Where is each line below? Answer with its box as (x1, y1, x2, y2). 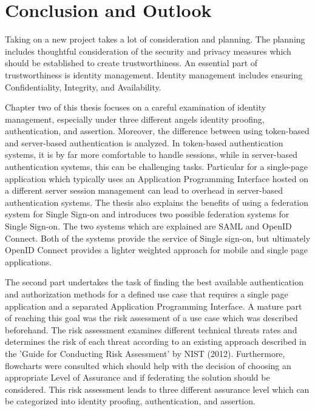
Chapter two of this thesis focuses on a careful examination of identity (5, 101, 266, 114)
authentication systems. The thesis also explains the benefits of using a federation (5, 195, 309, 208)
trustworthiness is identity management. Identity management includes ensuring (5, 68, 303, 81)
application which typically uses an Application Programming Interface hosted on (5, 172, 308, 185)
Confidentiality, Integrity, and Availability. (5, 80, 161, 93)
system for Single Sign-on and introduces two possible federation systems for (5, 208, 290, 220)
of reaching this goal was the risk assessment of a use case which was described (5, 311, 298, 324)
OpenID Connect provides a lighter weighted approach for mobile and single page (5, 243, 308, 256)
